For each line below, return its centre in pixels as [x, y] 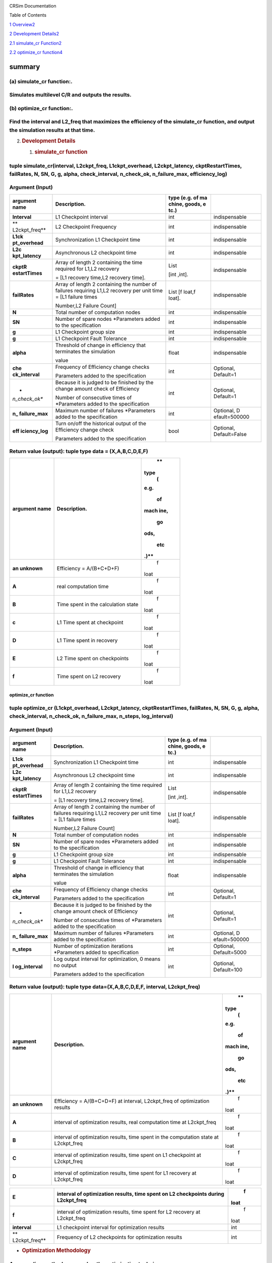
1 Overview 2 [22, 24]
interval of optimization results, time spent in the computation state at [137, 1137]
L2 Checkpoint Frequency [86, 226]
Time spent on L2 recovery [89, 676]
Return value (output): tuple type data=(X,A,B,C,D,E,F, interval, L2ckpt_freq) [105, 987]
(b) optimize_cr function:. [41, 108]
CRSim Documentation [33, 6]
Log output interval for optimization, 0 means [107, 959]
